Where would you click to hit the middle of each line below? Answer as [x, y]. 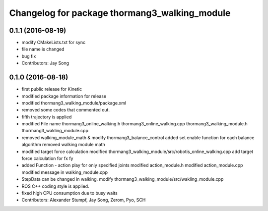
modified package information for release [64, 96]
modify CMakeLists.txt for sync [54, 43]
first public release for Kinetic [52, 89]
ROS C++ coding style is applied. [55, 186]
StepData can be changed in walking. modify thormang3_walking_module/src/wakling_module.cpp [123, 179]
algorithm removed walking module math [63, 145]
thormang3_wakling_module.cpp [55, 131]
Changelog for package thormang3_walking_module [120, 13]
